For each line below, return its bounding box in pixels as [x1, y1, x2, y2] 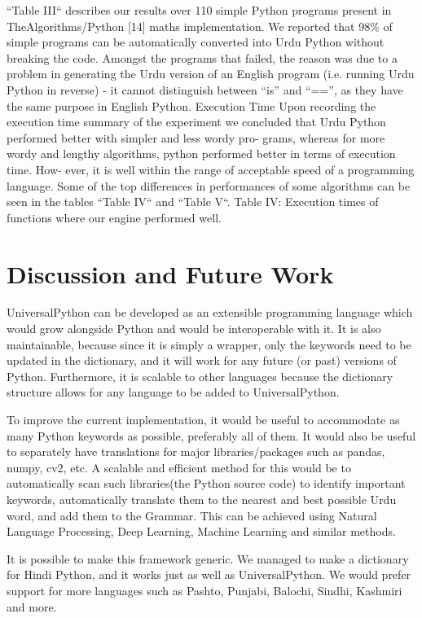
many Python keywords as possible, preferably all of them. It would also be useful [7, 427, 416, 444]
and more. [7, 598, 57, 615]
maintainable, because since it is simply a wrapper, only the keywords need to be [7, 335, 411, 353]
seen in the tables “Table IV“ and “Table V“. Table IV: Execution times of [7, 193, 379, 210]
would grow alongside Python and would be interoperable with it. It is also [7, 320, 381, 337]
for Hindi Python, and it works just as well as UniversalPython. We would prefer [7, 566, 411, 583]
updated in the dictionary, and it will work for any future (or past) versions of [7, 352, 397, 369]
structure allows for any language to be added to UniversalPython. [7, 384, 340, 401]
